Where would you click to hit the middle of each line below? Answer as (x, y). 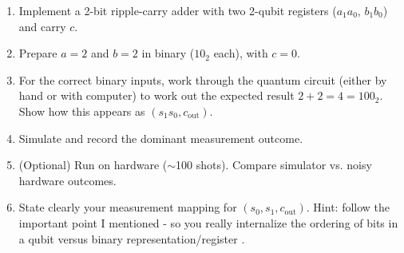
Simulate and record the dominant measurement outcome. (161, 138)
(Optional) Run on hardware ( (93, 165)
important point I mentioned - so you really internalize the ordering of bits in (208, 222)
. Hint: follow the (348, 207)
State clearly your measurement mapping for (128, 207)
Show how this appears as (82, 111)
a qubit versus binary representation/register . (132, 238)
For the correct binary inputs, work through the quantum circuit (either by (203, 79)
